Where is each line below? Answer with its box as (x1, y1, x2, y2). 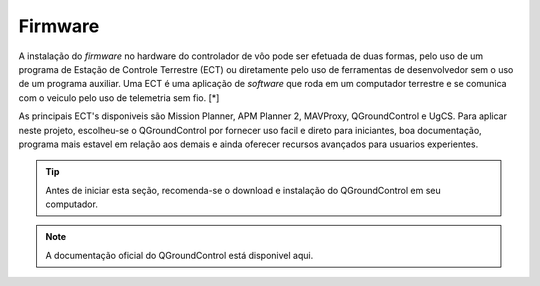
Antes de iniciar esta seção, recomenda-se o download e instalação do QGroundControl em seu (45, 184, 441, 196)
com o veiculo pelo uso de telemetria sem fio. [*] (18, 91, 220, 104)
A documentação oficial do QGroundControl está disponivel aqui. (45, 249, 314, 261)
